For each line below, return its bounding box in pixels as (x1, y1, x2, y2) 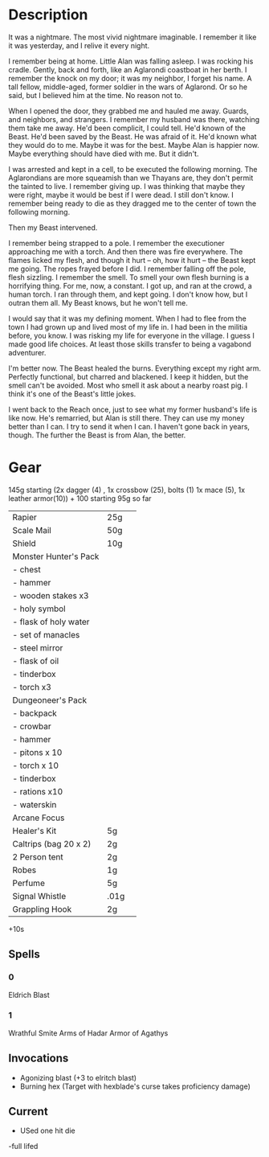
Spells (8, 947, 40, 962)
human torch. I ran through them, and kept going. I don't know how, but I (8, 289, 248, 299)
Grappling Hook (12, 903, 72, 914)
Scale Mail (12, 524, 52, 535)
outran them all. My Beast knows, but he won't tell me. (8, 297, 189, 307)
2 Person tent (12, 851, 64, 862)
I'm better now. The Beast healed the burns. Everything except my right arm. (8, 363, 262, 373)
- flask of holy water (12, 616, 90, 627)
